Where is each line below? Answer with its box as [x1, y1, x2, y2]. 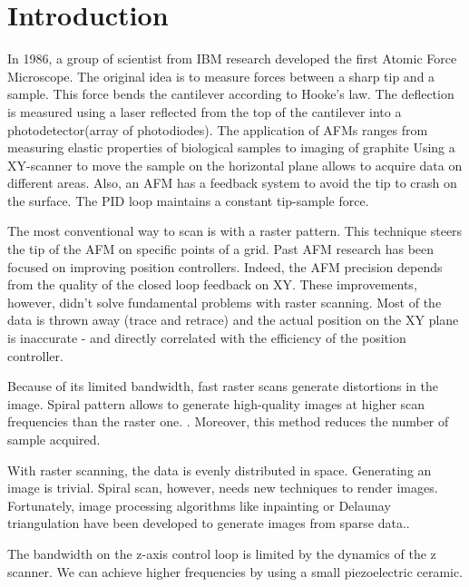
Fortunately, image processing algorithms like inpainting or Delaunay [7, 495, 391, 514]
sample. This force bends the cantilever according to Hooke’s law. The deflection [7, 84, 454, 103]
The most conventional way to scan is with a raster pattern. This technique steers [7, 221, 463, 240]
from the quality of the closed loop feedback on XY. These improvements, [7, 275, 417, 294]
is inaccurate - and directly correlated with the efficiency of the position [7, 328, 406, 347]
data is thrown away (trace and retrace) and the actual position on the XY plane [7, 310, 459, 329]
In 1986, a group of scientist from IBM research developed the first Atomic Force [7, 49, 457, 68]
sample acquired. [7, 430, 101, 448]
